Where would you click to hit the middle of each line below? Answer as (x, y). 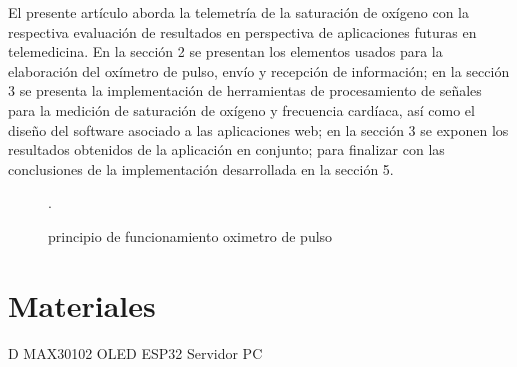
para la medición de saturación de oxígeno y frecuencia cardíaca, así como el (241, 109)
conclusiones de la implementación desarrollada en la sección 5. (201, 168)
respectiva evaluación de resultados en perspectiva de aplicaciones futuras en (242, 31)
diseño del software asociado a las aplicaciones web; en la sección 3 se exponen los (258, 129)
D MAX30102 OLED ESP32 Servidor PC (135, 352)
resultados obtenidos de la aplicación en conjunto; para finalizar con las (226, 149)
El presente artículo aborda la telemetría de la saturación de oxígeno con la (238, 12)
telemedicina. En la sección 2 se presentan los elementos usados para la (225, 51)
